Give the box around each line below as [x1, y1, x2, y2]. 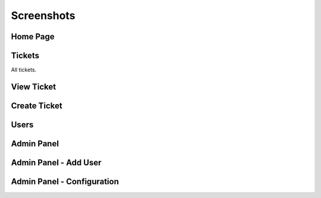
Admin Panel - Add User [11, 158, 102, 168]
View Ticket [11, 81, 56, 92]
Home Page [11, 32, 55, 42]
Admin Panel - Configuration [11, 176, 119, 187]
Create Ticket [11, 100, 62, 111]
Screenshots [11, 9, 75, 22]
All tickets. [11, 66, 37, 74]
